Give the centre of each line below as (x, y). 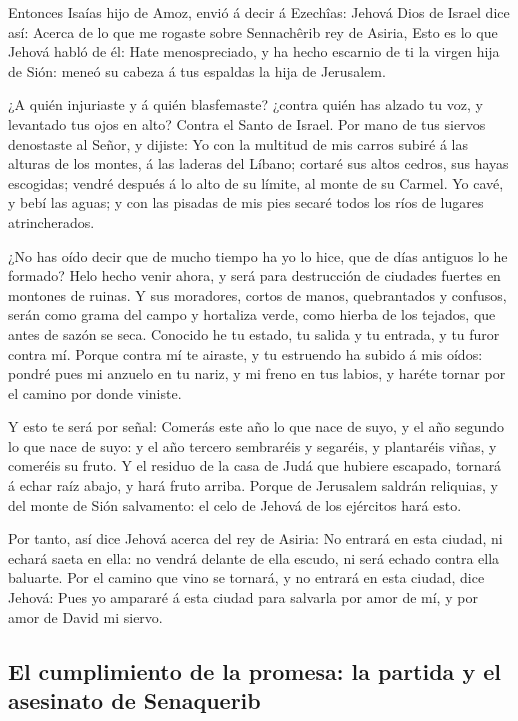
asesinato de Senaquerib (134, 700)
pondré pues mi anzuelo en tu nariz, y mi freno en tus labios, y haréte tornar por (257, 373)
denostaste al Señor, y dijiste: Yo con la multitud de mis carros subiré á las (238, 143)
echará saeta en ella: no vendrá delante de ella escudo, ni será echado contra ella (254, 557)
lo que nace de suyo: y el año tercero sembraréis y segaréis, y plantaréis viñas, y (252, 445)
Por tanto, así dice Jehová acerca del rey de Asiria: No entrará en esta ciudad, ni (255, 538)
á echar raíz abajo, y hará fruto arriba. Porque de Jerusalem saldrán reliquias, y (253, 485)
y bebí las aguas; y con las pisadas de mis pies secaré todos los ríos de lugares (246, 202)
